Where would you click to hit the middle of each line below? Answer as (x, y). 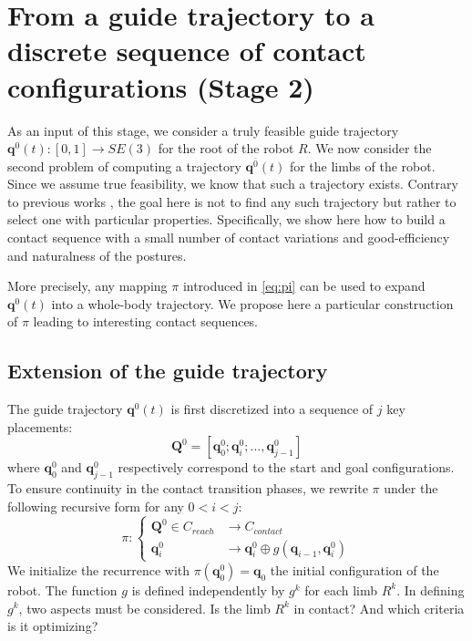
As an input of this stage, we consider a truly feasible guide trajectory (203, 130)
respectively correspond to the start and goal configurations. (286, 467)
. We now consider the (369, 148)
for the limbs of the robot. (362, 165)
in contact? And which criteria (379, 608)
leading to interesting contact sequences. (146, 321)
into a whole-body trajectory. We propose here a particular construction (252, 303)
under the (411, 488)
